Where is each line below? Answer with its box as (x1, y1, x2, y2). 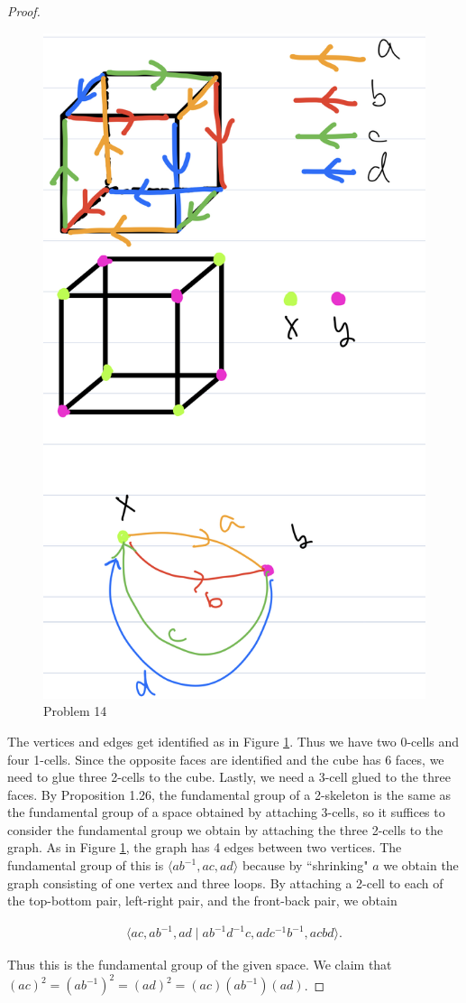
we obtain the (383, 856, 459, 875)
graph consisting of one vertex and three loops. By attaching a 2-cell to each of (7, 873, 443, 892)
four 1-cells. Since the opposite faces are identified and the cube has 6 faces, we (7, 749, 444, 768)
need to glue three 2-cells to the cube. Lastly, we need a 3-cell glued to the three (7, 767, 451, 786)
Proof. (7, 2, 41, 20)
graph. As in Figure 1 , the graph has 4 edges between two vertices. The (7, 838, 402, 857)
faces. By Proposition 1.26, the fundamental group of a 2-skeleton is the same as (7, 785, 452, 803)
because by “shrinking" (242, 856, 369, 875)
